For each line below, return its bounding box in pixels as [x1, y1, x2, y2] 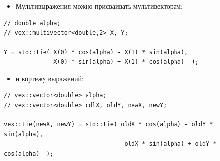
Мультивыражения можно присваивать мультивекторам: [15, 1, 183, 11]
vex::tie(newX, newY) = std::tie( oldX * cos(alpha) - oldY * [4, 120, 213, 128]
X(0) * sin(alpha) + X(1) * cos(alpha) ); [53, 58, 199, 65]
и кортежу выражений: [15, 73, 84, 83]
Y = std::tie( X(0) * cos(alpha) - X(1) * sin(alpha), [4, 49, 188, 56]
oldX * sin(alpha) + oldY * [124, 140, 217, 148]
